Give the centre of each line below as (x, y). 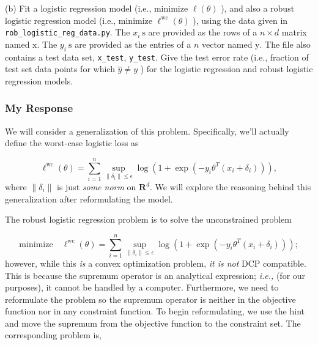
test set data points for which (60, 69)
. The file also (285, 44)
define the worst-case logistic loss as (72, 143)
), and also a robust (258, 8)
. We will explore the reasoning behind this (231, 187)
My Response (39, 108)
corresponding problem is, (53, 335)
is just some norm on (97, 187)
